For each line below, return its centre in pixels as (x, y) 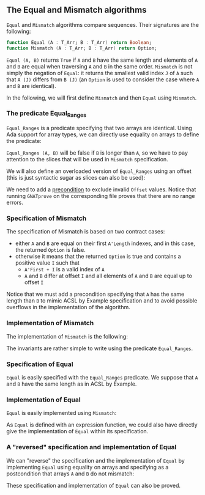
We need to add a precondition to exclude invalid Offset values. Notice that (101, 189)
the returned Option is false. (50, 250)
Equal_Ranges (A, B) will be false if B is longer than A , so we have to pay (97, 153)
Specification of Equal (40, 364)
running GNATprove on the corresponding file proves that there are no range (101, 196)
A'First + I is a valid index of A (65, 269)
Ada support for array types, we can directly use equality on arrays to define (103, 134)
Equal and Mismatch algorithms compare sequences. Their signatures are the (102, 24)
